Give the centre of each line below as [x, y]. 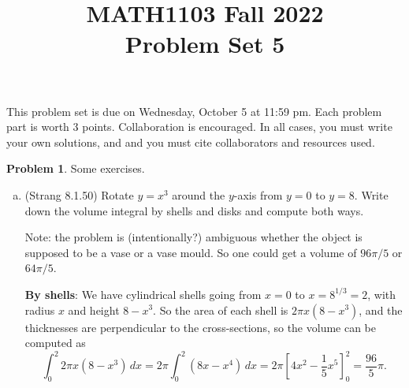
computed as [55, 343]
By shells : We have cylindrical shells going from [143, 294]
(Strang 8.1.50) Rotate [79, 194]
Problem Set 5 [205, 44]
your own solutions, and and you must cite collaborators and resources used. [191, 142]
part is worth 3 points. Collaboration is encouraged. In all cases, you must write [199, 127]
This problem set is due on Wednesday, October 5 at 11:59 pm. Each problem [194, 111]
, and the [381, 310]
